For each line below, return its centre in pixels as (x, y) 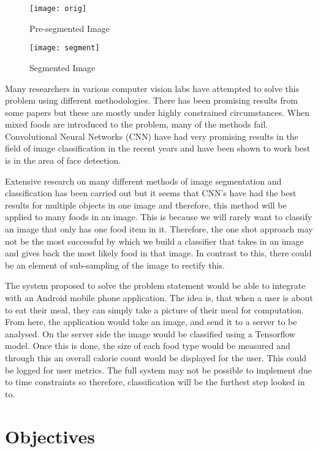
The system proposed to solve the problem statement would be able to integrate (155, 285)
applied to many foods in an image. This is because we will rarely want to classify (159, 217)
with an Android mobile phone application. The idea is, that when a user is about (159, 297)
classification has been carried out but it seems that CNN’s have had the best (151, 193)
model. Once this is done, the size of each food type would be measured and (148, 346)
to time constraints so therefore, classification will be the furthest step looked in (155, 382)
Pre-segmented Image (70, 28)
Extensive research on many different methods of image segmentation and (143, 181)
